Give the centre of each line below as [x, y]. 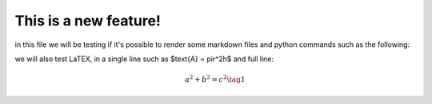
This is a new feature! [88, 21]
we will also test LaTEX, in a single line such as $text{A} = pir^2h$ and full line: [144, 59]
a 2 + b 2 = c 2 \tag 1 [215, 79]
